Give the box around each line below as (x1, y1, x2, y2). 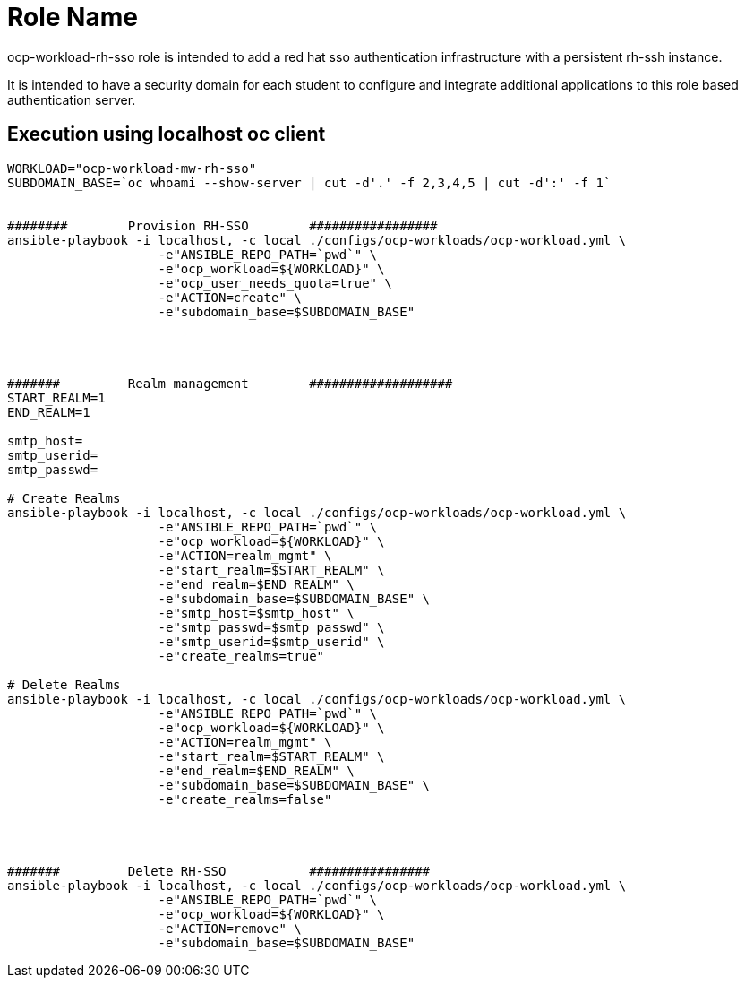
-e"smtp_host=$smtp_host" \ (158, 605, 355, 620)
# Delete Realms (7, 677, 121, 692)
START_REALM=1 (7, 390, 106, 405)
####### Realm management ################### (7, 376, 453, 391)
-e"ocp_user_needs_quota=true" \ (158, 275, 392, 290)
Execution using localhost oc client (7, 123, 326, 146)
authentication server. (7, 91, 136, 108)
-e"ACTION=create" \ (158, 289, 302, 305)
